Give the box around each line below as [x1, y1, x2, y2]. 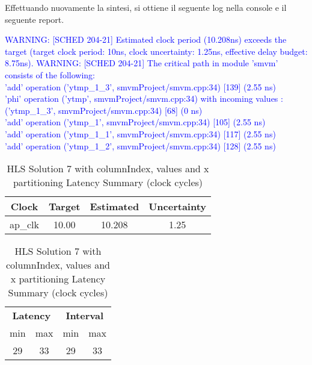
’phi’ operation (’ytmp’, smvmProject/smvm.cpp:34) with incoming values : [5, 92, 283, 105]
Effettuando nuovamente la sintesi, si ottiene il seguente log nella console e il [5, 1, 287, 13]
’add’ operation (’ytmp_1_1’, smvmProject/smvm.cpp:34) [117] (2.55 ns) [5, 127, 276, 140]
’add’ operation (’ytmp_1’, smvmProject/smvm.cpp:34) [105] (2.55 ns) [5, 116, 266, 128]
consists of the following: [5, 68, 95, 81]
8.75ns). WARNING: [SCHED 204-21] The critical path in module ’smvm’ [5, 57, 278, 69]
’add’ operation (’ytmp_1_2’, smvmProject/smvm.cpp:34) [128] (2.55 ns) [5, 139, 276, 152]
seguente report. [5, 13, 64, 25]
